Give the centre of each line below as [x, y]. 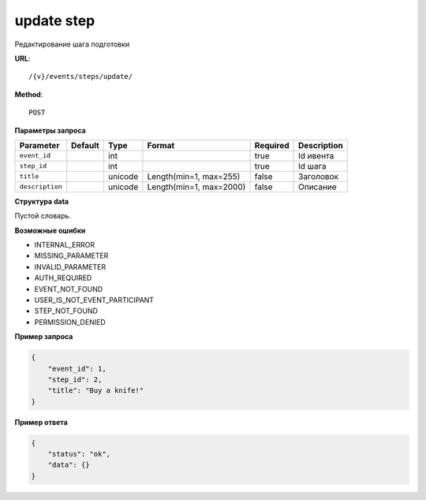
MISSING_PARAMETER [71, 256]
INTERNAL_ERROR [64, 245]
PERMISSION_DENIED [70, 322]
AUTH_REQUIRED [63, 278]
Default [86, 145]
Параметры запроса [50, 130]
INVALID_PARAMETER [70, 267]
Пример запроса [44, 337]
